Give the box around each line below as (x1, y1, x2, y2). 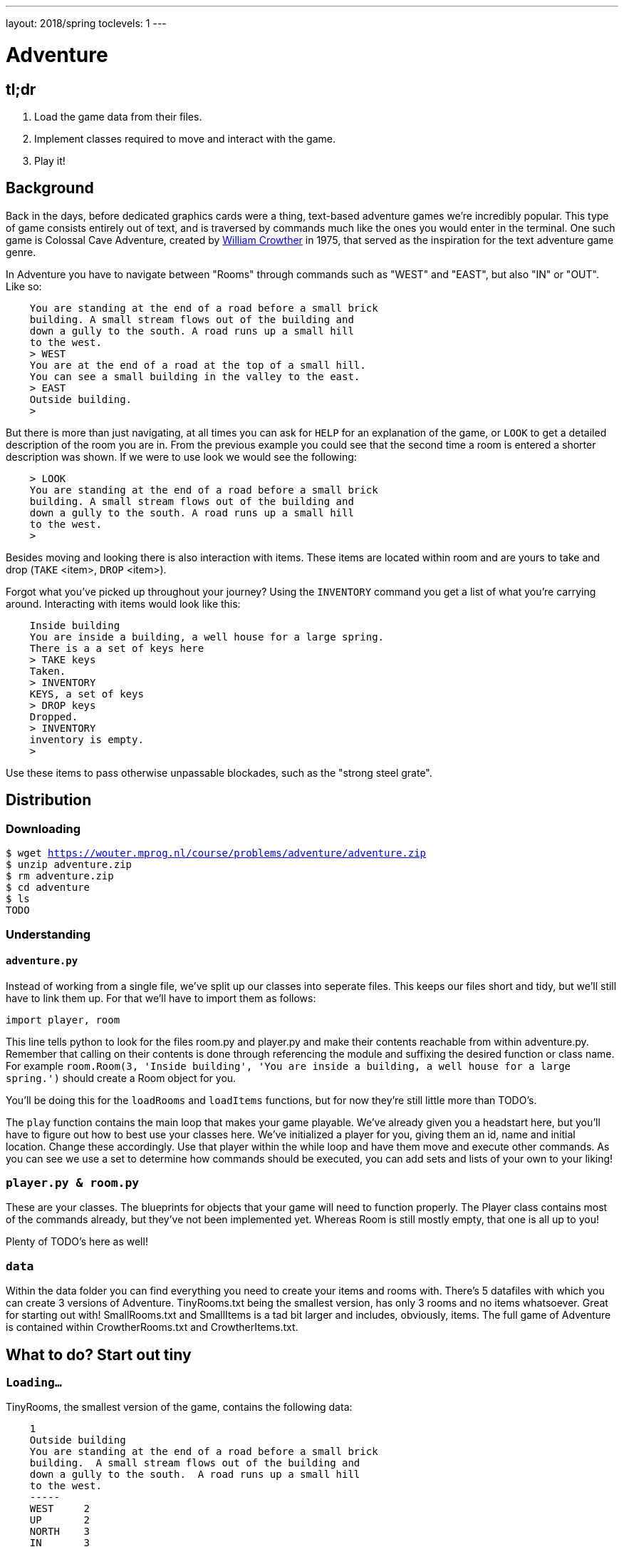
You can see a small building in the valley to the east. (29, 370, 360, 382)
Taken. (29, 665, 66, 677)
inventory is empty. (29, 733, 144, 745)
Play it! (34, 154, 66, 167)
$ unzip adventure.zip (6, 858, 132, 870)
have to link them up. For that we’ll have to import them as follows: (6, 991, 316, 1004)
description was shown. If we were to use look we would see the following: (6, 450, 357, 463)
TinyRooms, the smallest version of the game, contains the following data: (6, 1401, 353, 1414)
